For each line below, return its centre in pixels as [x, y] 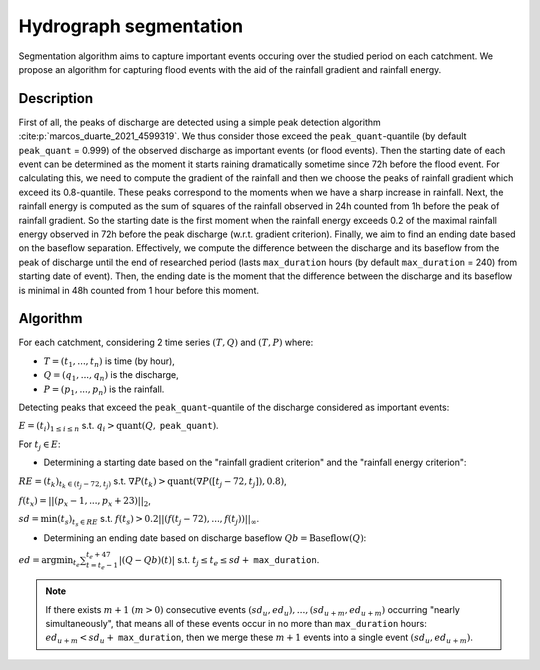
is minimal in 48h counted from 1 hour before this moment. [139, 290]
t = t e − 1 [102, 565]
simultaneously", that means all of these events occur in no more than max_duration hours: [236, 624]
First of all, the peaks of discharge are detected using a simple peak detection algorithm [200, 122]
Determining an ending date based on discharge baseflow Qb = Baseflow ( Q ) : [205, 538]
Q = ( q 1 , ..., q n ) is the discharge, [111, 376]
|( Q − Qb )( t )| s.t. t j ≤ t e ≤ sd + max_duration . [219, 560]
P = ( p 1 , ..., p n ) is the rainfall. [104, 390]
